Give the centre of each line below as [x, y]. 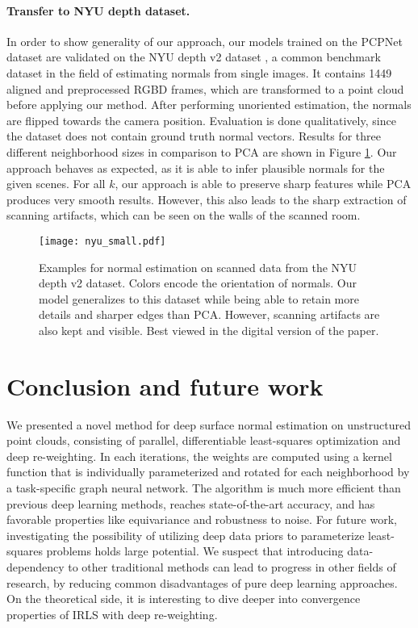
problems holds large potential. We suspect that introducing [195, 551]
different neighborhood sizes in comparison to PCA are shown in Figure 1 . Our [202, 151]
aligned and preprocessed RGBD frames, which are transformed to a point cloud [205, 88]
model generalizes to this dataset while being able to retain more [199, 298]
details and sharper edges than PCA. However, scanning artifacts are [209, 314]
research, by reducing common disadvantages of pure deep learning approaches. [202, 582]
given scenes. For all [56, 184]
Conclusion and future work [165, 385]
